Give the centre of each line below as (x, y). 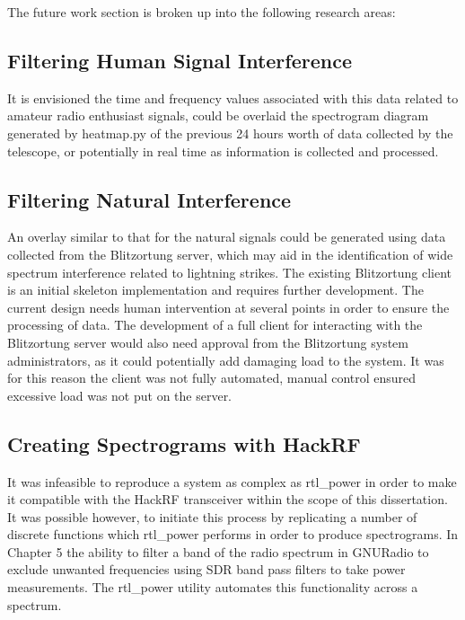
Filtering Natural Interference (149, 199)
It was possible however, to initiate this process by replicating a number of (212, 516)
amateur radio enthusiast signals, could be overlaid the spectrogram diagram (218, 115)
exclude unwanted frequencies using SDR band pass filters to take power (206, 569)
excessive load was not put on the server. (120, 395)
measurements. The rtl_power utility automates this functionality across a (213, 587)
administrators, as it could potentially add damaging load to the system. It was (226, 360)
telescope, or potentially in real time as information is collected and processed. (223, 151)
